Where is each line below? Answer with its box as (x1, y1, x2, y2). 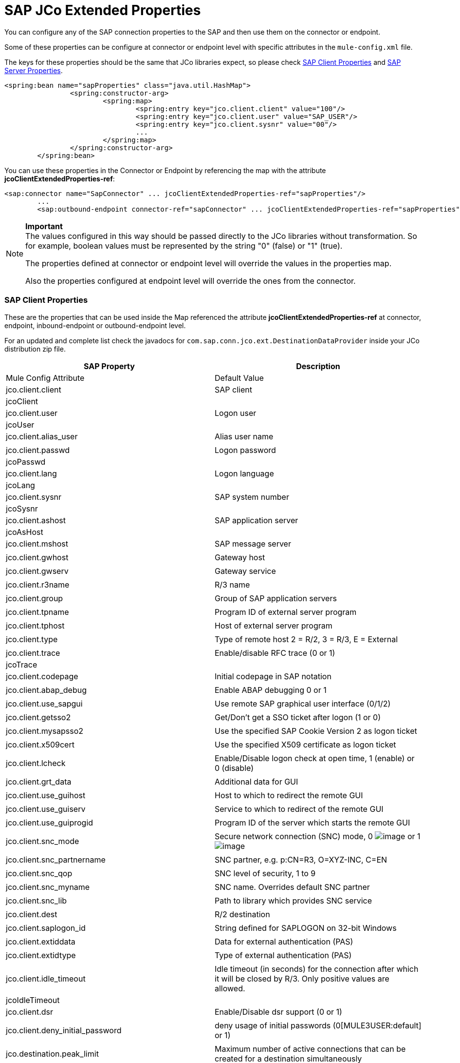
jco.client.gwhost (6, 552, 69, 562)
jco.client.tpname (6, 607, 69, 617)
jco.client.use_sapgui (6, 698, 83, 709)
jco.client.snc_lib (6, 895, 67, 906)
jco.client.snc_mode (6, 836, 79, 846)
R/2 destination (215, 909, 270, 919)
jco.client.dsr (6, 1006, 53, 1017)
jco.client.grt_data (6, 776, 72, 787)
